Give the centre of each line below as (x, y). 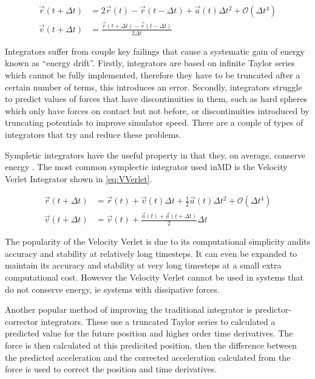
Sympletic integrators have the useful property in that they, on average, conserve (155, 155)
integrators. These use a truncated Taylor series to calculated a (158, 321)
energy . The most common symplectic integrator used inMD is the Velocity (146, 167)
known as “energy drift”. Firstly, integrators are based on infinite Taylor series (150, 63)
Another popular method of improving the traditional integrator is (129, 309)
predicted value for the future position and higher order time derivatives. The (149, 333)
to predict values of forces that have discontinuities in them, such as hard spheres (156, 99)
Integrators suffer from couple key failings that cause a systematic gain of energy (155, 51)
